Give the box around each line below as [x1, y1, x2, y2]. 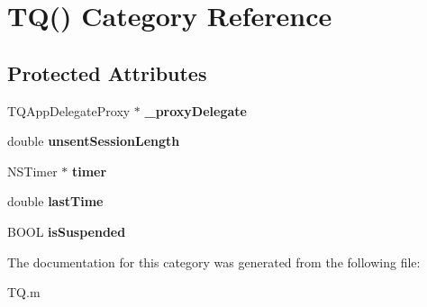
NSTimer [7, 161, 58, 180]
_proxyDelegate [144, 101, 247, 120]
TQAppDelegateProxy [7, 101, 131, 120]
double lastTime [7, 192, 104, 211]
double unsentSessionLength [7, 131, 180, 150]
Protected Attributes [7, 59, 207, 86]
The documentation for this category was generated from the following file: [7, 252, 421, 271]
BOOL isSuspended [7, 221, 126, 240]
